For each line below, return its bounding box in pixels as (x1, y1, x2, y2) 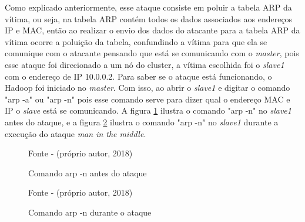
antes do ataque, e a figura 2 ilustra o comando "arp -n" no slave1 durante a (5, 115, 279, 128)
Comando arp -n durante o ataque (28, 206, 152, 218)
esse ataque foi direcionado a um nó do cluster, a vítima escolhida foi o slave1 (5, 58, 284, 70)
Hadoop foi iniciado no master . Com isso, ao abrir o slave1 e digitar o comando (5, 81, 290, 94)
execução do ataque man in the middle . (5, 127, 146, 139)
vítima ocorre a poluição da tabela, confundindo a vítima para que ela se (5, 35, 267, 47)
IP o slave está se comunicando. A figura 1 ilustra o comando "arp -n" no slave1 (5, 104, 291, 117)
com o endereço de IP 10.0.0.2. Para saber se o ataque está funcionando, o (5, 70, 272, 82)
